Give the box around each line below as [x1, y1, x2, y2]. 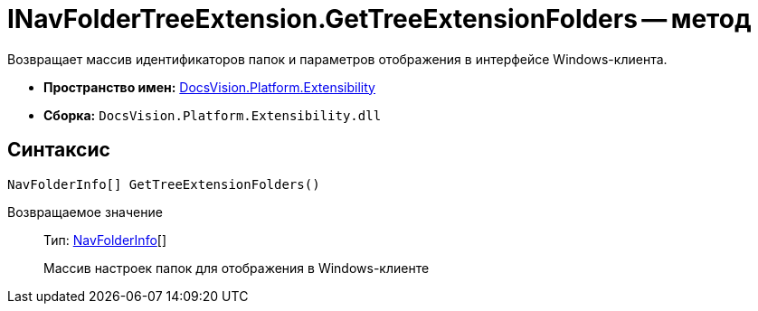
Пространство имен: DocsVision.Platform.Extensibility [43, 79, 375, 95]
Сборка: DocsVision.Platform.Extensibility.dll [43, 107, 382, 123]
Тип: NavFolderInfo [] [43, 231, 167, 248]
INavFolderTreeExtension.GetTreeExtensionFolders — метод [7, 4, 752, 34]
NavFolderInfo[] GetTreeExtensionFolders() [7, 176, 320, 192]
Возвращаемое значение [7, 203, 163, 220]
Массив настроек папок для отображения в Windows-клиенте [43, 259, 430, 276]
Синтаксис [7, 138, 110, 162]
